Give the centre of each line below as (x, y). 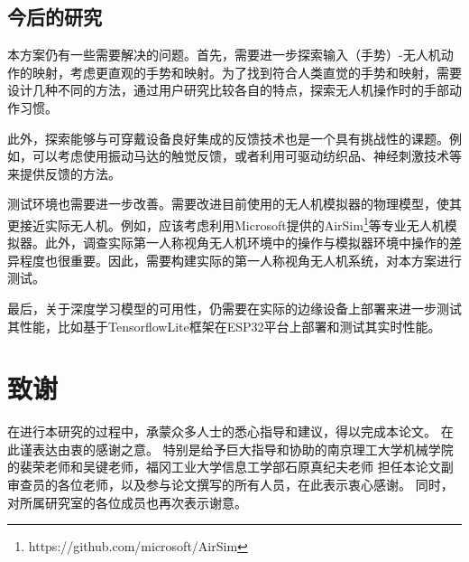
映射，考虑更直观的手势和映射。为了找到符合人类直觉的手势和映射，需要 (247, 72)
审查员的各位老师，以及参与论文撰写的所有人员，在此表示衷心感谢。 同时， (230, 485)
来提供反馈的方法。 (64, 173)
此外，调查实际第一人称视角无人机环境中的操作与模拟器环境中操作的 (247, 243)
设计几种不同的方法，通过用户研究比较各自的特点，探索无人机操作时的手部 (228, 90)
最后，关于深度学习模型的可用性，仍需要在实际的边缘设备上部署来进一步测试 (234, 308)
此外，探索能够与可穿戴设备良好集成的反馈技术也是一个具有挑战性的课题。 (228, 138)
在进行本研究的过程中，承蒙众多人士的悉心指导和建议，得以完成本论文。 (222, 431)
